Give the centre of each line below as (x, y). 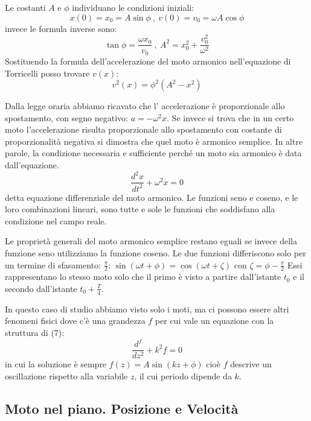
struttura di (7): (35, 332)
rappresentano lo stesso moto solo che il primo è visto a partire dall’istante (143, 277)
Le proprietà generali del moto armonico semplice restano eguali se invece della (151, 241)
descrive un (251, 364)
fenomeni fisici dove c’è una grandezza (75, 321)
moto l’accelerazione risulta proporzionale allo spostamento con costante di (143, 129)
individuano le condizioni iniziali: (133, 7)
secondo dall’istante (41, 288)
